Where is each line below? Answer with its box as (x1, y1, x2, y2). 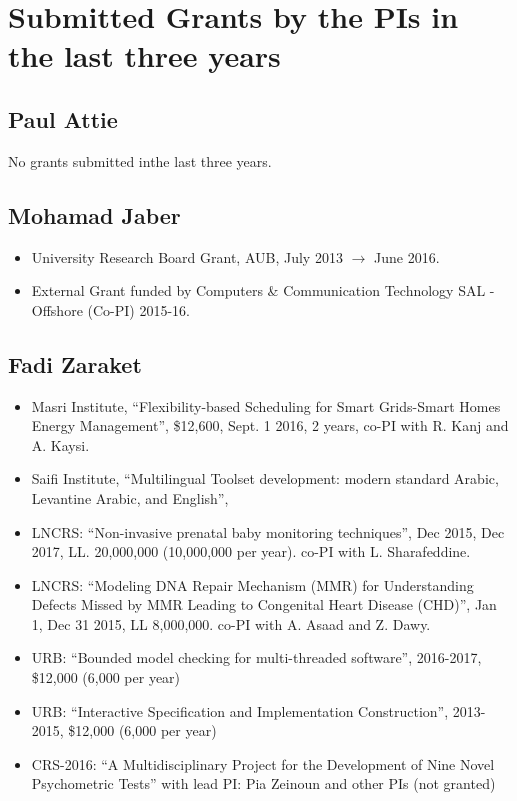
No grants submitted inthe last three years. (8, 150, 272, 171)
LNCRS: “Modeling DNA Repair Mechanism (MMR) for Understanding (31, 574, 474, 595)
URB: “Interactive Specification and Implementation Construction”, (31, 700, 449, 721)
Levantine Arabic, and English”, (31, 487, 229, 508)
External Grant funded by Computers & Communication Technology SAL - (31, 280, 495, 301)
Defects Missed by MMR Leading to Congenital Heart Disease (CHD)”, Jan (31, 594, 497, 615)
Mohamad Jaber (8, 199, 181, 230)
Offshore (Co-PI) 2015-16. (31, 299, 190, 320)
